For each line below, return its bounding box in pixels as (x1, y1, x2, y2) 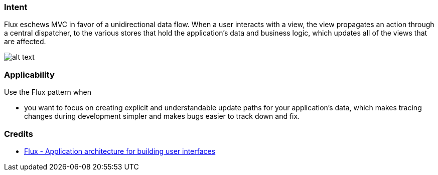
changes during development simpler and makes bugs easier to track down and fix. (24, 112, 300, 121)
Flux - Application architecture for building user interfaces (24, 146, 216, 155)
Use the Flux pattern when (4, 88, 92, 97)
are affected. (4, 37, 46, 46)
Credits (4, 128, 33, 139)
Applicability (4, 69, 55, 80)
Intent (4, 2, 28, 12)
